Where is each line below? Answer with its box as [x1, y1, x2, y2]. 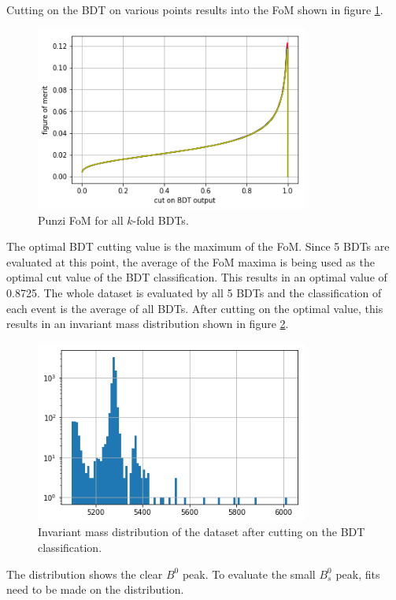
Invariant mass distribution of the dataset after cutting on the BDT [38, 524, 365, 540]
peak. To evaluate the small [182, 565, 316, 582]
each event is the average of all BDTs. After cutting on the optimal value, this [6, 300, 383, 316]
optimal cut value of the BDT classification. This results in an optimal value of [6, 269, 387, 285]
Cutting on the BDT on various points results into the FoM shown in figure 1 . [6, 2, 383, 17]
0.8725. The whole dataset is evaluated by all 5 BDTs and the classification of [6, 284, 382, 300]
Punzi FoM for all [38, 211, 124, 228]
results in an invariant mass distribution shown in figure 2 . [6, 315, 289, 332]
